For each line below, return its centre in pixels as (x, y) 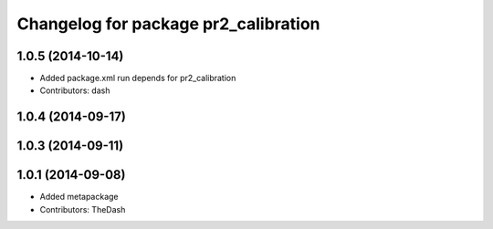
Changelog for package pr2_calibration (168, 24)
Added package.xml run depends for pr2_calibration (138, 78)
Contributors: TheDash (83, 209)
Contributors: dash (75, 90)
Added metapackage (79, 197)
